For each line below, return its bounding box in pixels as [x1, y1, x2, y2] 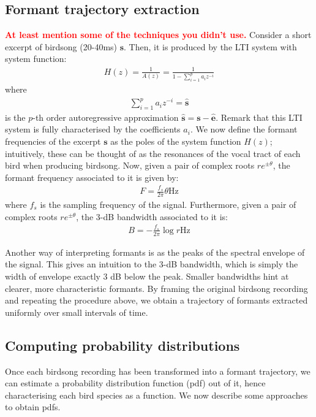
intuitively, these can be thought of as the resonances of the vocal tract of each [5, 147, 301, 159]
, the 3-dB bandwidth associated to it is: [76, 210, 228, 223]
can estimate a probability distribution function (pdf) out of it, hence [5, 377, 266, 389]
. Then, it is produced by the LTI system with [124, 40, 297, 53]
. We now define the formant [190, 123, 298, 136]
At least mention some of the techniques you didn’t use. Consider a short [5, 28, 312, 41]
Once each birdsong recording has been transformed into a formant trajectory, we [5, 364, 310, 377]
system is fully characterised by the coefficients [5, 123, 181, 136]
